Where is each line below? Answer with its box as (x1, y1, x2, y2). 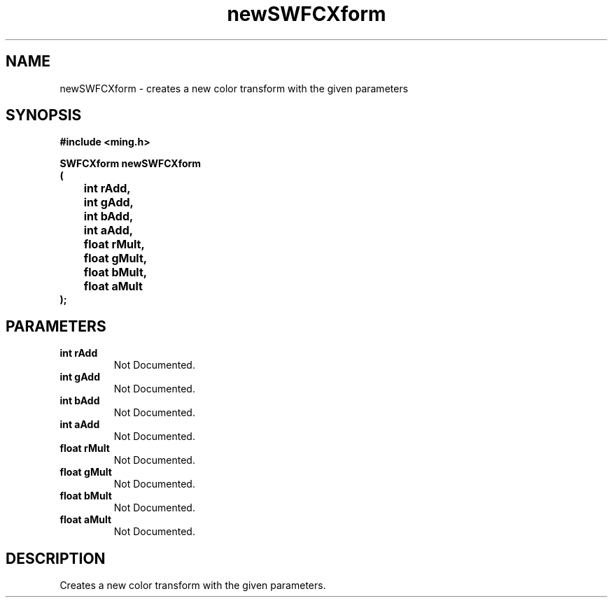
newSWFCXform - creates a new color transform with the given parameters (59, 82, 409, 94)
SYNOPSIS (6, 106, 82, 125)
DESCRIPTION (6, 549, 106, 567)
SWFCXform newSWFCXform (59, 157, 202, 170)
